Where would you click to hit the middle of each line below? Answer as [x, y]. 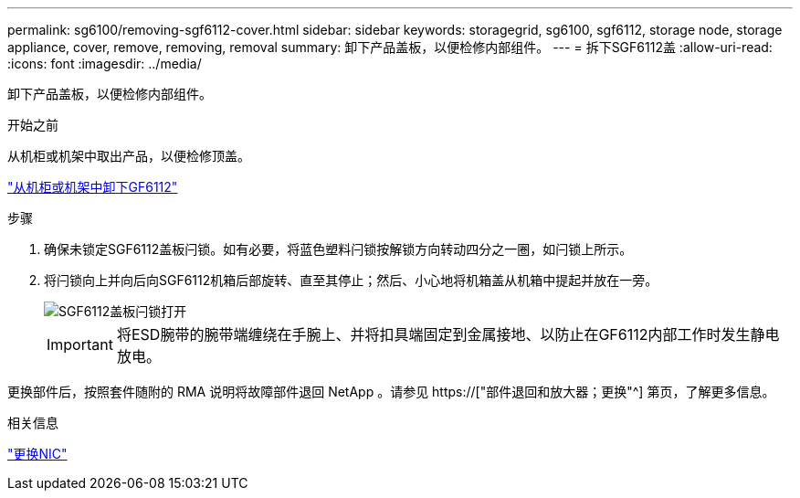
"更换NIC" [37, 454]
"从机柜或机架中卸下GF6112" [93, 187]
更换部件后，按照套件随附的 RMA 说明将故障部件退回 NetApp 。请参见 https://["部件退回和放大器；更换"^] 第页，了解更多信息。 [391, 392]
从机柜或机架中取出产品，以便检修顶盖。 [129, 156]
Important [80, 344]
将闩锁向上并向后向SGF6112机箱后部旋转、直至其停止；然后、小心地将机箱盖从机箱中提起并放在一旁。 [351, 280]
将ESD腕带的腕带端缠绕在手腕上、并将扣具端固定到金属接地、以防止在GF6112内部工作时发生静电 [448, 334]
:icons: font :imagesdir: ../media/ [105, 64]
